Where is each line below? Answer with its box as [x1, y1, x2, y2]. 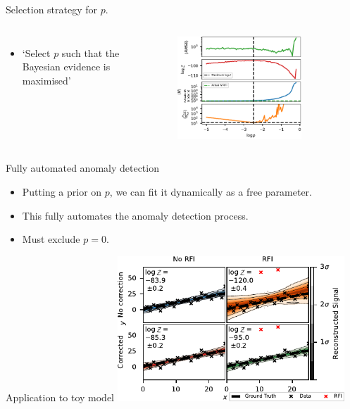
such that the [61, 45, 120, 60]
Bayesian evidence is [22, 59, 111, 74]
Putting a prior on [22, 184, 102, 199]
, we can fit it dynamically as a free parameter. [109, 184, 312, 199]
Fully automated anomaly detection [6, 161, 159, 175]
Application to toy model [6, 390, 115, 405]
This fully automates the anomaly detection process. [22, 208, 249, 222]
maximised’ [22, 73, 71, 87]
